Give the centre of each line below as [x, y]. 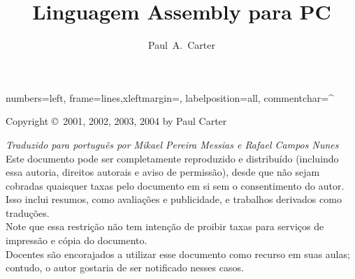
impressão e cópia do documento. [77, 240]
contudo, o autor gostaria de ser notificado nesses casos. [125, 267]
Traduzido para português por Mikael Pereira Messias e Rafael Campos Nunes [172, 144]
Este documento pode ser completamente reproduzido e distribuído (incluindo [172, 158]
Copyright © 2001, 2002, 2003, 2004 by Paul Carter [116, 121]
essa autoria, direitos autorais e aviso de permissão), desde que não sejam [163, 172]
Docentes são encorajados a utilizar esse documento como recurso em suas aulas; [178, 254]
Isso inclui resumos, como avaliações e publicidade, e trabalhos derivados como [174, 199]
